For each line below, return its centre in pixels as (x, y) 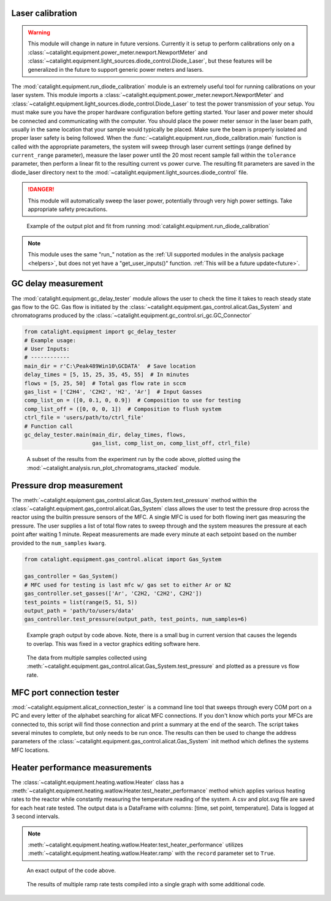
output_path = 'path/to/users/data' (79, 611)
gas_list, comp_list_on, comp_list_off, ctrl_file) (171, 443)
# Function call (49, 426)
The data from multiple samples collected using (87, 658)
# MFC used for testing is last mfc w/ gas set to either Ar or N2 (128, 585)
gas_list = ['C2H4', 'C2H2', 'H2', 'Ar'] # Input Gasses (113, 392)
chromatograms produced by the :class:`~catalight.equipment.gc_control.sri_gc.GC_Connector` (132, 315)
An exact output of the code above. (71, 870)
